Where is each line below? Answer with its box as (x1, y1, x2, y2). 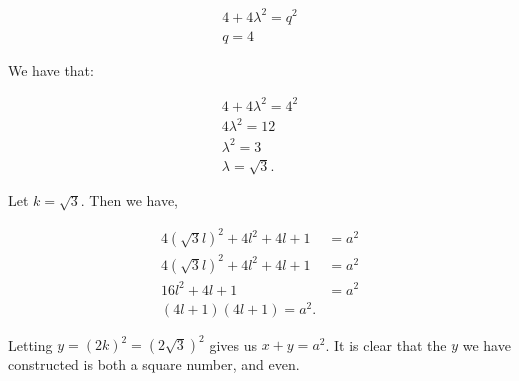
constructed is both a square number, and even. (8, 354, 300, 375)
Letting (8, 334, 53, 355)
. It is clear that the (325, 334, 447, 355)
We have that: (8, 59, 94, 80)
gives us (209, 334, 258, 355)
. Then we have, (80, 190, 179, 211)
